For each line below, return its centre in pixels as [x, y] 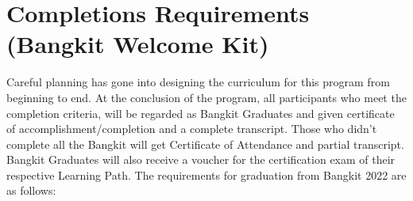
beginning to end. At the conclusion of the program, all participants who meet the [206, 97]
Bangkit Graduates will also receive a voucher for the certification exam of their [201, 159]
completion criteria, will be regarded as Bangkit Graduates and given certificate [201, 113]
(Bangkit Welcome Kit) [138, 44]
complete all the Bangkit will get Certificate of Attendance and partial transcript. [205, 144]
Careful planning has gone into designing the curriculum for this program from [198, 82]
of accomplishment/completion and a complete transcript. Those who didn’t [192, 129]
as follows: [31, 190]
